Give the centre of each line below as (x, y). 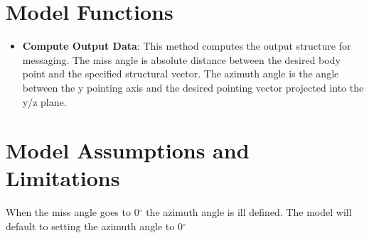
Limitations (63, 178)
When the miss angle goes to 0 (73, 212)
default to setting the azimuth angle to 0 (94, 226)
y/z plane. (44, 101)
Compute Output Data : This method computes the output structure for (187, 46)
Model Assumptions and (128, 150)
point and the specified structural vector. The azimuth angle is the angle (181, 74)
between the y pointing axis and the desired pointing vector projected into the (193, 87)
